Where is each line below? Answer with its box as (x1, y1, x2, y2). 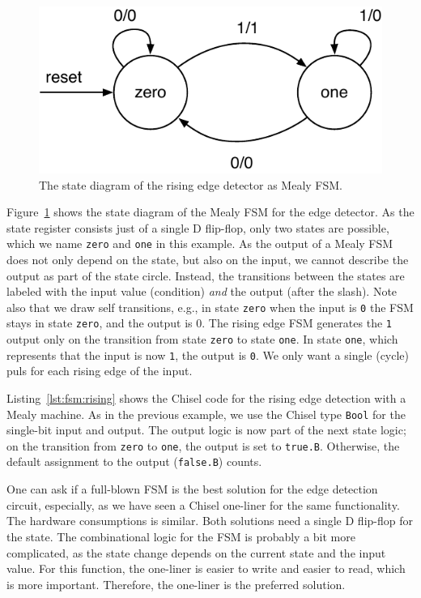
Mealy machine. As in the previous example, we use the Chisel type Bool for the (6, 405, 406, 422)
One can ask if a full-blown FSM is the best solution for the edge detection (6, 481, 378, 498)
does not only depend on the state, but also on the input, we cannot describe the (6, 250, 409, 267)
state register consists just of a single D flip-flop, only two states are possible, (6, 219, 389, 236)
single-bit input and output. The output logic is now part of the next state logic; (6, 421, 406, 438)
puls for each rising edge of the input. (6, 362, 193, 379)
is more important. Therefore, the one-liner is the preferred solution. (6, 575, 346, 592)
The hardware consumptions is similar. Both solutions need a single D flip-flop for (6, 512, 413, 529)
